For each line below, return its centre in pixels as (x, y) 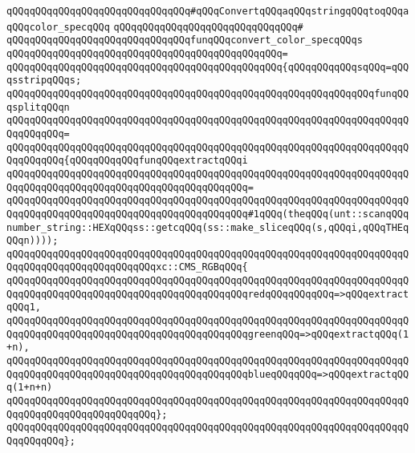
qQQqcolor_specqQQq (58, 27)
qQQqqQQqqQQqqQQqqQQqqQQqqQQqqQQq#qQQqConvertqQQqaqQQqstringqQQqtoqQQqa (208, 11)
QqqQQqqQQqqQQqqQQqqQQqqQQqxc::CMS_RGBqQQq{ (127, 267)
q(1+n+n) (30, 388)
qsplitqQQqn (38, 107)
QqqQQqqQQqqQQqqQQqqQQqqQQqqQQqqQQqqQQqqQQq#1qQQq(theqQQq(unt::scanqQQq (208, 214)
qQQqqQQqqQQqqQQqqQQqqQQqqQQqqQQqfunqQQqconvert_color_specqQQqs (185, 40)
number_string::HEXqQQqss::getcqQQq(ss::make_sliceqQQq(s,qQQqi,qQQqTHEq (208, 227)
